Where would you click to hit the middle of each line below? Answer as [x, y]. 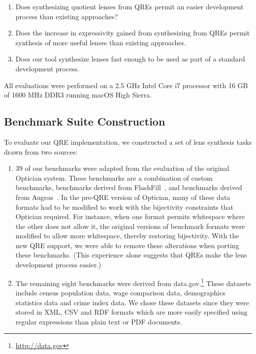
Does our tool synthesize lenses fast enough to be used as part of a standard [130, 59]
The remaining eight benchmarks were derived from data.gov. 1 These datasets [133, 282]
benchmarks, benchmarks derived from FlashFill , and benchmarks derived [129, 187]
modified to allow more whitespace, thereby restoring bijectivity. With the [127, 236]
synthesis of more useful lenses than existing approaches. [101, 42]
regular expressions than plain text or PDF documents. [99, 321]
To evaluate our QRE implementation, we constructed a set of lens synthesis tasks [128, 142]
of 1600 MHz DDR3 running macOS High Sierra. [78, 95]
